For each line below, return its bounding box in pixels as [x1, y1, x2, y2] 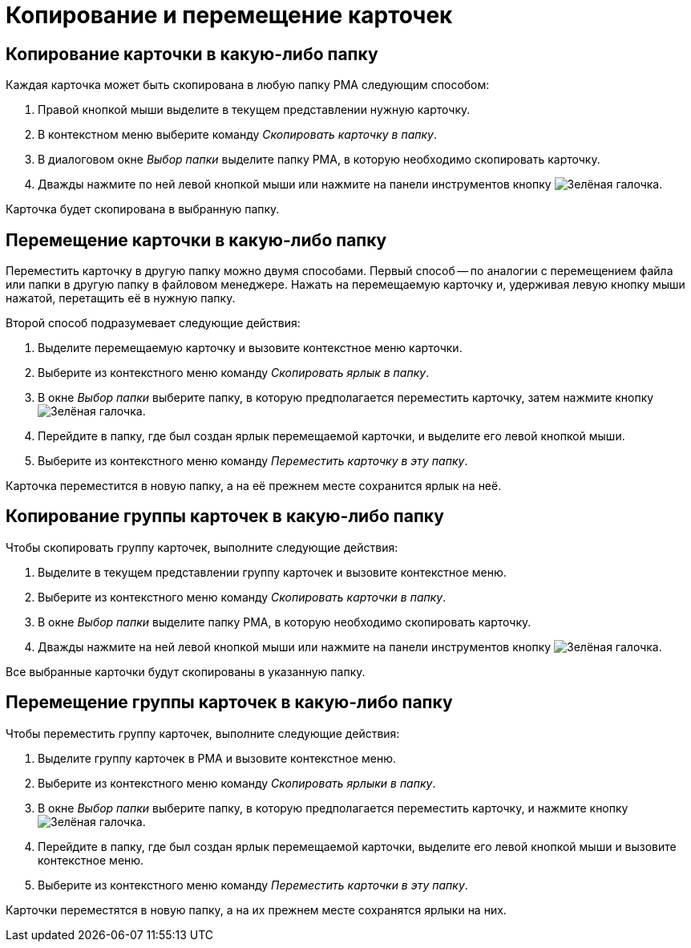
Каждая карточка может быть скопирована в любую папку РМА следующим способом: [6, 78, 490, 92]
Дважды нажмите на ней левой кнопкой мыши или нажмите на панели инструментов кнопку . [38, 639, 662, 654]
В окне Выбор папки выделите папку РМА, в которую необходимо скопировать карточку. [38, 614, 531, 629]
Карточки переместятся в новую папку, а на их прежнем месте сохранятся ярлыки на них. [6, 902, 507, 917]
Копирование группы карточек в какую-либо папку [6, 506, 444, 527]
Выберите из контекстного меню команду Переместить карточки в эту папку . [38, 877, 468, 892]
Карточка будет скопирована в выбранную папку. [6, 202, 280, 217]
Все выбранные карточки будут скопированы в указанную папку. [6, 664, 366, 679]
